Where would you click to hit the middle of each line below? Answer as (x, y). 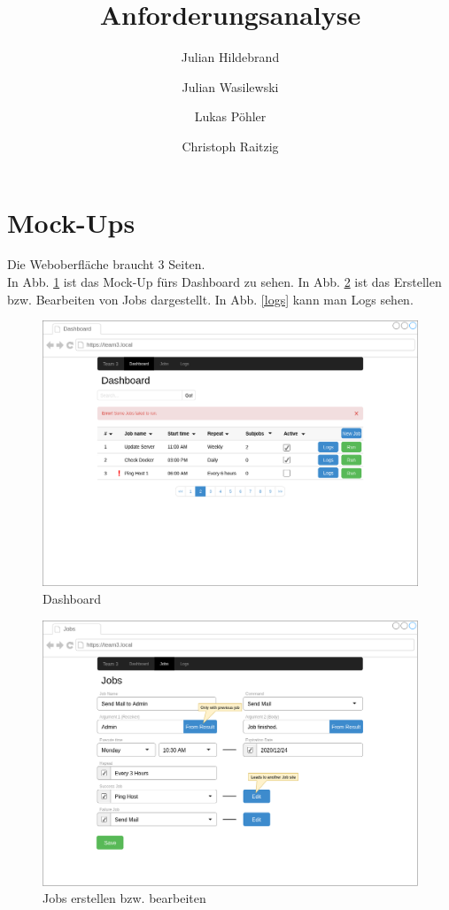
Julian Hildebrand (230, 57)
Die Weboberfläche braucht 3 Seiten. (106, 264)
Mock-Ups (71, 222)
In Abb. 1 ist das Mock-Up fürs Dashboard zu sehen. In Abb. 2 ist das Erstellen (224, 282)
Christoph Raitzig (230, 146)
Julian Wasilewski (230, 86)
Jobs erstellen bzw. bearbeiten (124, 898)
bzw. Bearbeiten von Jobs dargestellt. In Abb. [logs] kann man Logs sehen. (210, 299)
